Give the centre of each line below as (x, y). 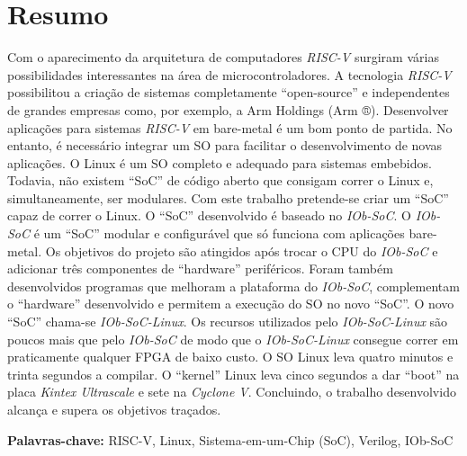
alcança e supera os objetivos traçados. (114, 409)
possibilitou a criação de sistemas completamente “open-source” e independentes (229, 92)
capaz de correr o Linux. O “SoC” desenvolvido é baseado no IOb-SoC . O (209, 215)
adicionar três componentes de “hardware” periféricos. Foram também (200, 268)
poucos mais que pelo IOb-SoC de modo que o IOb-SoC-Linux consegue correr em (233, 339)
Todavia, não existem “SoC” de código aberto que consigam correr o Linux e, (220, 180)
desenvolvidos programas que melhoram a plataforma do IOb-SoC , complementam (233, 286)
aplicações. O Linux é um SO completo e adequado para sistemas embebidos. (220, 162)
